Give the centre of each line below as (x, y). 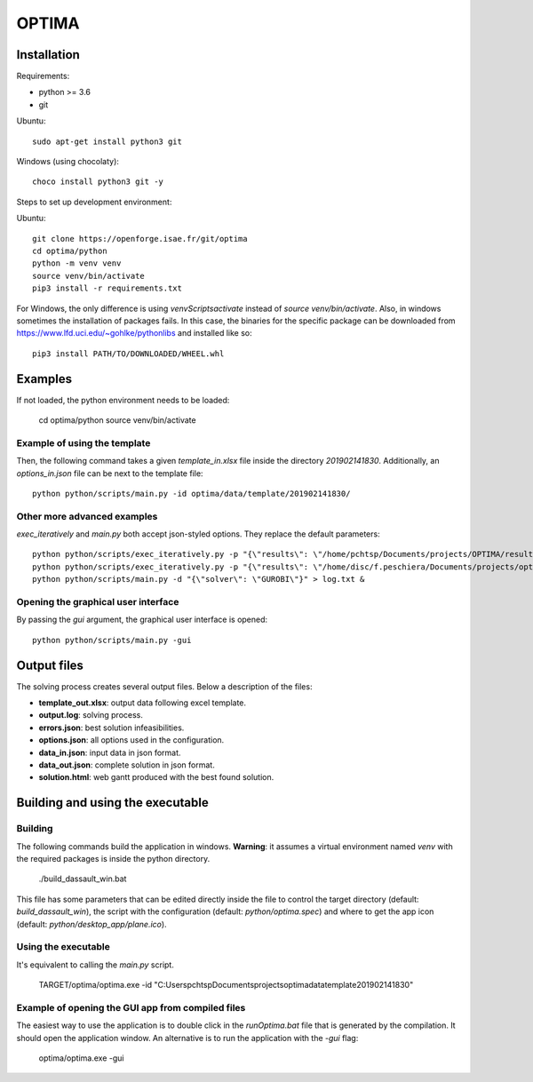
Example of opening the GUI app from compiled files (131, 1007)
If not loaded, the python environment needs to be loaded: (123, 400)
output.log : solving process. (91, 715)
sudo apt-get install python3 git (107, 141)
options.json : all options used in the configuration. (131, 740)
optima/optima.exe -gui (81, 1058)
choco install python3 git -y (98, 182)
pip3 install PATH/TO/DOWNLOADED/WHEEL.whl (128, 354)
